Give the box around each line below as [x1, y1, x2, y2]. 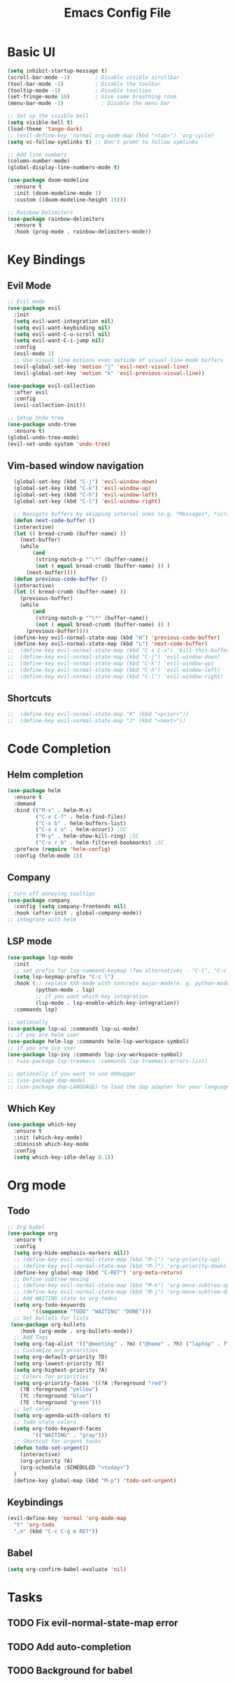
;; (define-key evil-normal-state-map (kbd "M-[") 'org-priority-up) [13, 1256, 220, 1263]
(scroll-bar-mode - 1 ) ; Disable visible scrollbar [7, 73, 180, 81]
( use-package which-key [7, 1121, 77, 1129]
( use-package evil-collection [7, 382, 96, 389]
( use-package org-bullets [10, 1321, 86, 1328]
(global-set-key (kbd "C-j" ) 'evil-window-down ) [13, 478, 158, 485]
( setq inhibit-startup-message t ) [7, 67, 108, 74]
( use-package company [7, 896, 71, 903]
